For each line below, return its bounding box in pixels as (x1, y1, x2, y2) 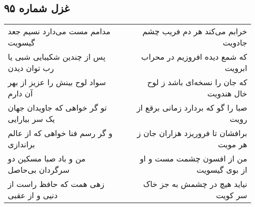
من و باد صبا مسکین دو (8, 153, 86, 164)
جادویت (223, 37, 247, 48)
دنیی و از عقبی (8, 189, 58, 201)
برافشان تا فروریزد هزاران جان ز (137, 127, 247, 139)
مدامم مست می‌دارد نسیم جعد (8, 25, 111, 37)
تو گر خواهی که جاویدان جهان (8, 102, 107, 114)
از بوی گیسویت (196, 164, 247, 176)
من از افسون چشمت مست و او (140, 153, 247, 164)
